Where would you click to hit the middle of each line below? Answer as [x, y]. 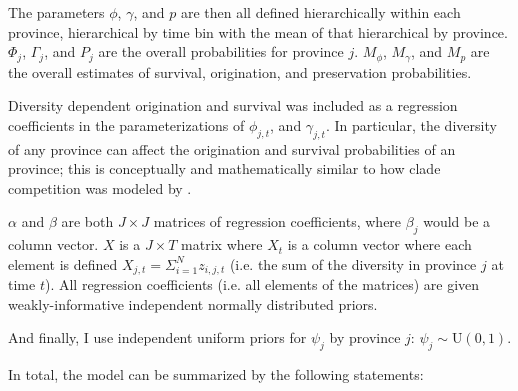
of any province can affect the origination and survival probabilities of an [232, 148]
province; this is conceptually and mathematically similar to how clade [224, 168]
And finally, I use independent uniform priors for [157, 337]
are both [87, 221]
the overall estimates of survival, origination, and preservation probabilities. [240, 71]
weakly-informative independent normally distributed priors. [193, 303]
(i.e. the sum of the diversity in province [353, 263]
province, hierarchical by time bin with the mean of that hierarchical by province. [258, 31]
